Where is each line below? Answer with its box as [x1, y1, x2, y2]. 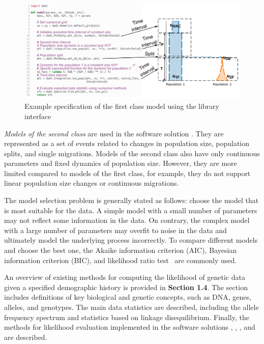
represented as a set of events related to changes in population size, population [4, 138, 250, 149]
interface [24, 110, 51, 121]
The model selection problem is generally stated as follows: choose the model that [4, 195, 259, 206]
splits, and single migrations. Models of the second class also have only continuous [4, 148, 260, 158]
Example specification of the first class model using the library [24, 101, 219, 111]
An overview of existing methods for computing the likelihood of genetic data [4, 272, 245, 282]
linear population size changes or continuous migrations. [4, 178, 179, 188]
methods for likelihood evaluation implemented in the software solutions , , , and [4, 322, 255, 332]
